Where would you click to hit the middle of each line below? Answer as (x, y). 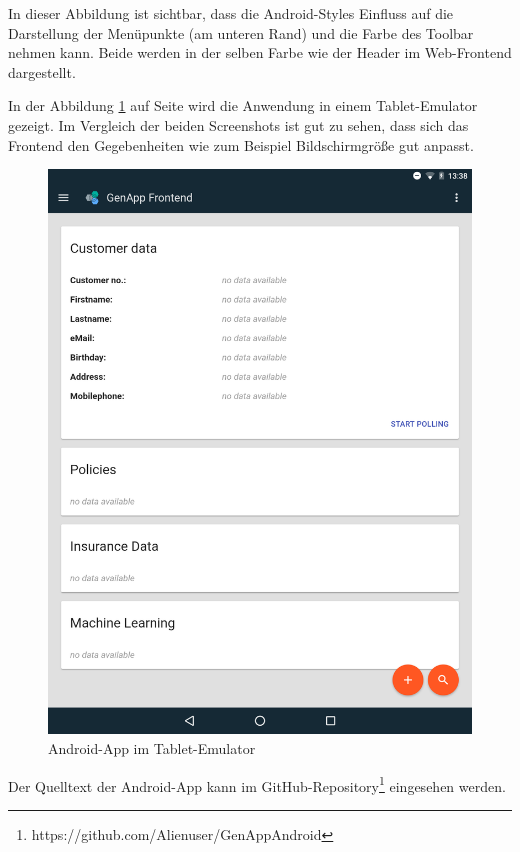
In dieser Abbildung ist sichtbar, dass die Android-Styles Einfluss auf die (231, 13)
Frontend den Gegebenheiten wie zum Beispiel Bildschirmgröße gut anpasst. (241, 144)
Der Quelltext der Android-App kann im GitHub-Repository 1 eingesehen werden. (257, 784)
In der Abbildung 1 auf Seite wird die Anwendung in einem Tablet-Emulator (243, 105)
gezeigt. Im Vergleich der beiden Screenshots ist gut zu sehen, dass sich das (238, 124)
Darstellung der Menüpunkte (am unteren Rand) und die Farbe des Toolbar (241, 32)
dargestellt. (42, 71)
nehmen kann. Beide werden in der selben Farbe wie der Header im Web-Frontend (260, 52)
